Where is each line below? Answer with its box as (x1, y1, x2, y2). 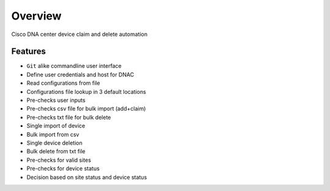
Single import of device (26, 122, 86, 129)
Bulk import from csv (26, 131, 79, 138)
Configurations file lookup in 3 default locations (26, 88, 147, 95)
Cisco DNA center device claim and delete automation (11, 31, 148, 38)
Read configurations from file (26, 79, 100, 87)
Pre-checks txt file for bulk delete (26, 114, 111, 121)
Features (11, 46, 46, 57)
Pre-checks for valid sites (26, 156, 92, 164)
